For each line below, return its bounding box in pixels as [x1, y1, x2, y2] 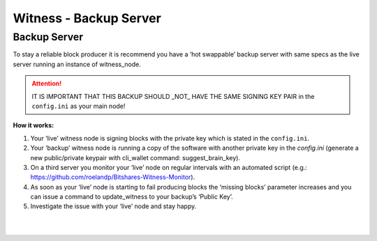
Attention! [31, 79, 62, 88]
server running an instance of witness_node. [13, 60, 141, 68]
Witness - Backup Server [13, 10, 162, 26]
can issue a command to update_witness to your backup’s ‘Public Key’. [30, 192, 233, 201]
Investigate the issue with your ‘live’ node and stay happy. [30, 202, 197, 210]
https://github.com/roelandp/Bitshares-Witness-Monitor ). [30, 173, 195, 181]
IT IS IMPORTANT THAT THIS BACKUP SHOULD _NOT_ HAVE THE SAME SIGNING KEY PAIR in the [31, 92, 315, 100]
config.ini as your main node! [31, 102, 126, 110]
